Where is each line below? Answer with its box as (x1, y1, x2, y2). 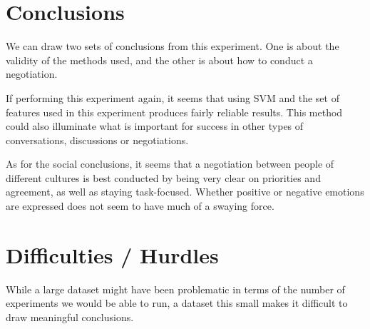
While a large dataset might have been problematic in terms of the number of (6, 281, 345, 296)
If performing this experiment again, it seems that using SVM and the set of (6, 90, 339, 105)
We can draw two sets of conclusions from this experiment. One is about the (6, 39, 339, 54)
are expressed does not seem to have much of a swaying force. (6, 198, 274, 213)
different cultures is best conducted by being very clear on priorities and (6, 170, 321, 185)
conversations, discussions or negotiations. (6, 132, 189, 147)
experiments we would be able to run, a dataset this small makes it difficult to (6, 295, 348, 310)
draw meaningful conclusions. (6, 309, 134, 324)
